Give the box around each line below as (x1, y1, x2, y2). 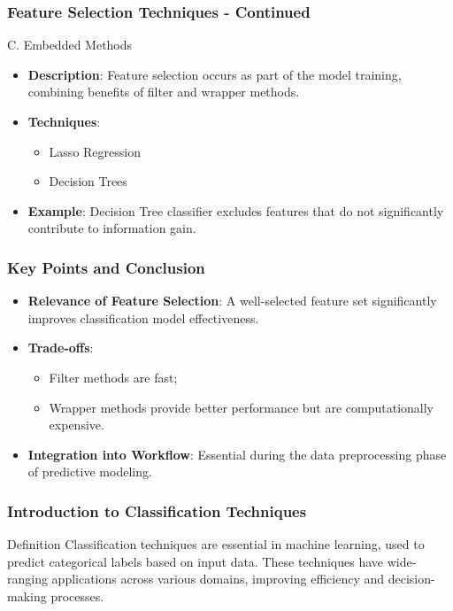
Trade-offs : (27, 338, 94, 357)
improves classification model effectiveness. (27, 308, 259, 327)
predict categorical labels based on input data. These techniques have (7, 552, 384, 570)
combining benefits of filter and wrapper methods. (27, 82, 300, 101)
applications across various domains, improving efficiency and (51, 569, 385, 588)
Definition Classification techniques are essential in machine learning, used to (7, 535, 425, 553)
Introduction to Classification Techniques (7, 499, 307, 522)
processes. (50, 586, 104, 605)
